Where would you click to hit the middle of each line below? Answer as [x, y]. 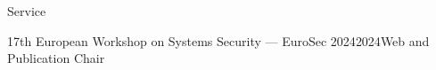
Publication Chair [56, 58]
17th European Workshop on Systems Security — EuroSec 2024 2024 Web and [218, 40]
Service [27, 11]
